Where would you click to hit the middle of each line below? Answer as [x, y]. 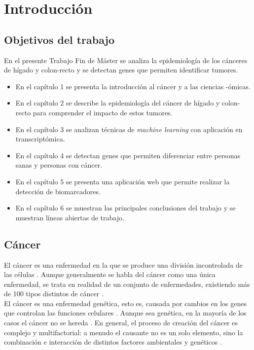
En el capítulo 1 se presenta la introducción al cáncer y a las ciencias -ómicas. [133, 86]
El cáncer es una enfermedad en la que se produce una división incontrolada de [123, 264]
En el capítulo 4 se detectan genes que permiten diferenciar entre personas [128, 155]
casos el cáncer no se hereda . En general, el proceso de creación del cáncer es [121, 323]
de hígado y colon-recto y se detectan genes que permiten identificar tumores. [121, 70]
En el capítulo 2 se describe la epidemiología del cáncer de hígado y [118, 103]
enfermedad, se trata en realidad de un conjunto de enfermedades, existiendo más [127, 284]
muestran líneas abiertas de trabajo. [70, 217]
